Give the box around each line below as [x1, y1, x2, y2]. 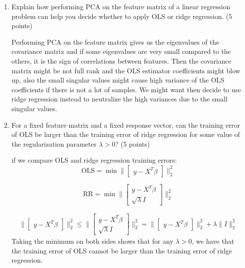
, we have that [192, 236, 234, 246]
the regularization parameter [11, 138, 97, 149]
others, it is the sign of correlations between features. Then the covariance [11, 55, 231, 66]
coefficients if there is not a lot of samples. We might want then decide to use [11, 84, 241, 94]
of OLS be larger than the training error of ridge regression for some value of [11, 129, 240, 139]
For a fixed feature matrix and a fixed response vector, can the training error [11, 119, 240, 130]
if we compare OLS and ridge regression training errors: [11, 155, 177, 165]
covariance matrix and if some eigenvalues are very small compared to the [11, 46, 231, 56]
